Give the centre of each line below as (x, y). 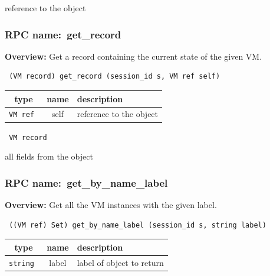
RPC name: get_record (63, 34)
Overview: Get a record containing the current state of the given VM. (134, 56)
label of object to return (120, 262)
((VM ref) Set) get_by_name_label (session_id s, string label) (138, 225)
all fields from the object (49, 156)
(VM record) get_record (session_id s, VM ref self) (115, 77)
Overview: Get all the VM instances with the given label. (111, 204)
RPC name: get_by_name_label (86, 182)
